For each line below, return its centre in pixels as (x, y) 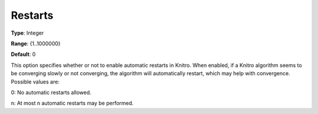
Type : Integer (27, 33)
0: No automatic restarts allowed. (51, 92)
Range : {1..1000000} (36, 43)
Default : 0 (23, 54)
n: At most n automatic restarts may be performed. (72, 103)
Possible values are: (35, 82)
